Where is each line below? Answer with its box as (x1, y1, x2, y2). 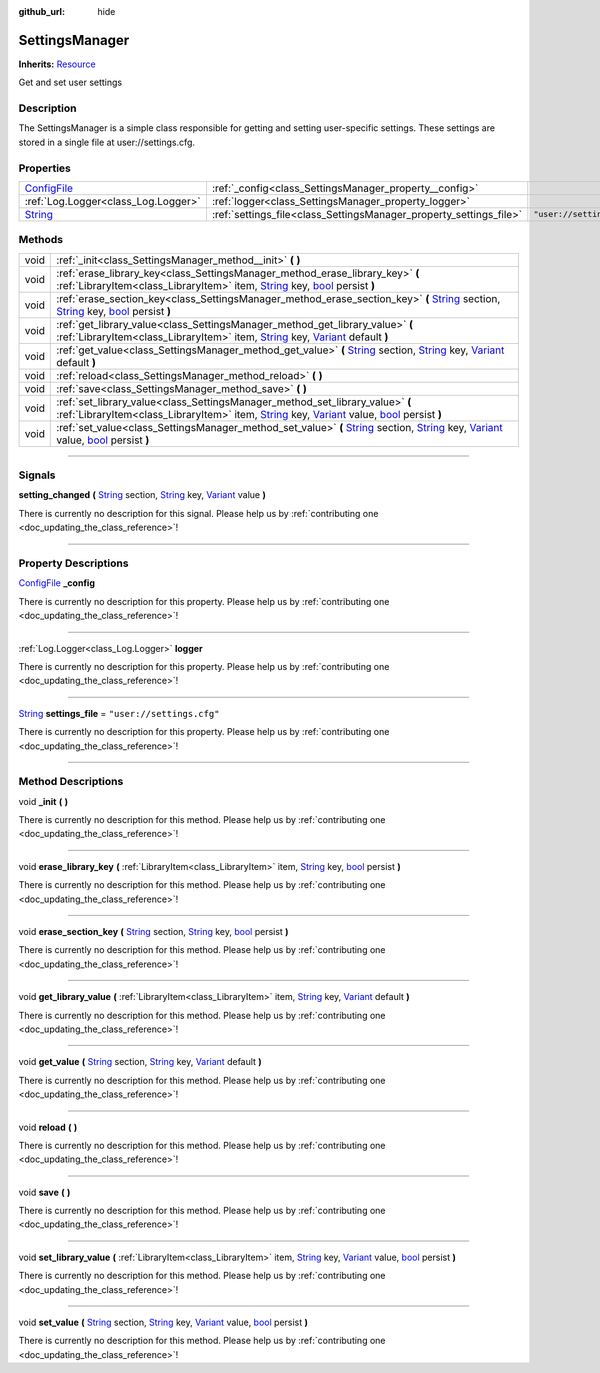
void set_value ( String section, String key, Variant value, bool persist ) (18, 1316, 309, 1329)
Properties (18, 161, 72, 175)
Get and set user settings (18, 76, 123, 89)
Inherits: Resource (18, 58, 96, 70)
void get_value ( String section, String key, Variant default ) (18, 1056, 262, 1068)
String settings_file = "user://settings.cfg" (18, 707, 220, 719)
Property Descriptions (18, 556, 129, 570)
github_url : (18, 6, 65, 17)
